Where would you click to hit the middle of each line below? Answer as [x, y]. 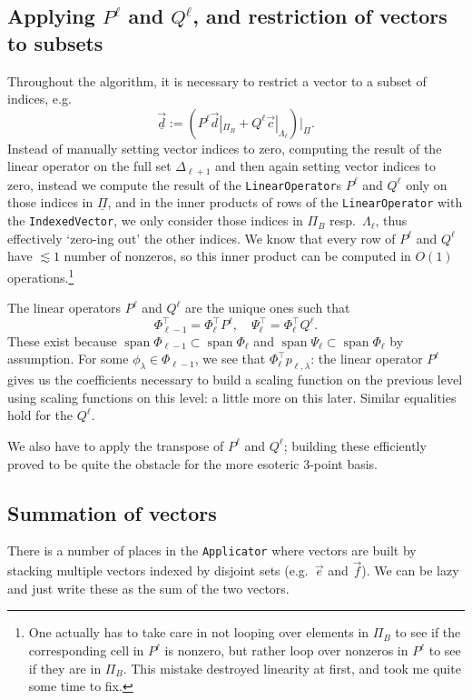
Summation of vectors [112, 512]
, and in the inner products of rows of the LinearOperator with [285, 202]
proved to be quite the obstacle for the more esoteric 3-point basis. [192, 463]
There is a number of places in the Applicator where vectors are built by [212, 550]
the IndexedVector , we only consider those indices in [155, 220]
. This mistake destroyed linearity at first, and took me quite [292, 668]
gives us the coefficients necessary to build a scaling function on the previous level [235, 380]
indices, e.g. [39, 99]
